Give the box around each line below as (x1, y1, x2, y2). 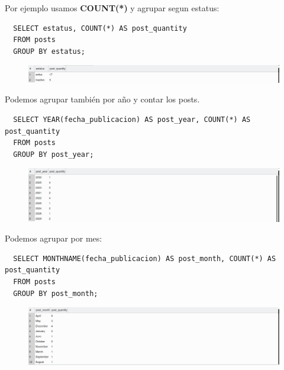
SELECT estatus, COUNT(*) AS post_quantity (13, 24, 187, 33)
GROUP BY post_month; (13, 289, 98, 298)
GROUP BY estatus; (13, 47, 86, 56)
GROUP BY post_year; (13, 150, 94, 159)
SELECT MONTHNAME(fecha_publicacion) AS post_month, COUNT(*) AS (13, 254, 276, 263)
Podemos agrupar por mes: (5, 232, 102, 244)
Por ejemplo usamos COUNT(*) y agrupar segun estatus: (5, 2, 220, 14)
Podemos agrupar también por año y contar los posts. (5, 93, 200, 105)
